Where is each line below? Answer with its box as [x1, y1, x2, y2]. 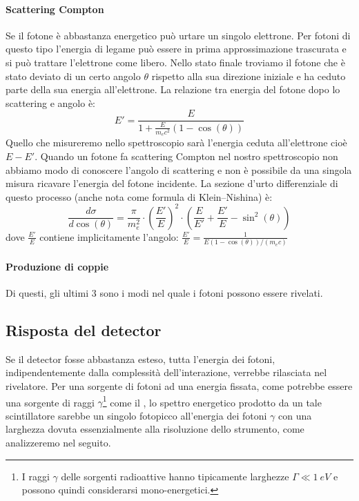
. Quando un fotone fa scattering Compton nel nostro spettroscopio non [35, 148, 338, 163]
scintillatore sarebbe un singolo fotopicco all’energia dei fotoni [6, 408, 267, 422]
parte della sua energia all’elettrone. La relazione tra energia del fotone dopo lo [6, 82, 340, 97]
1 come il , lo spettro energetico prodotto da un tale [102, 393, 322, 409]
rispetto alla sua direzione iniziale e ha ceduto [151, 68, 346, 83]
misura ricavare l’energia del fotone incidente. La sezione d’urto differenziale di [6, 176, 338, 190]
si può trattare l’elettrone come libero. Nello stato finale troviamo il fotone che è [6, 55, 345, 69]
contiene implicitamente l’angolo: [39, 229, 179, 244]
